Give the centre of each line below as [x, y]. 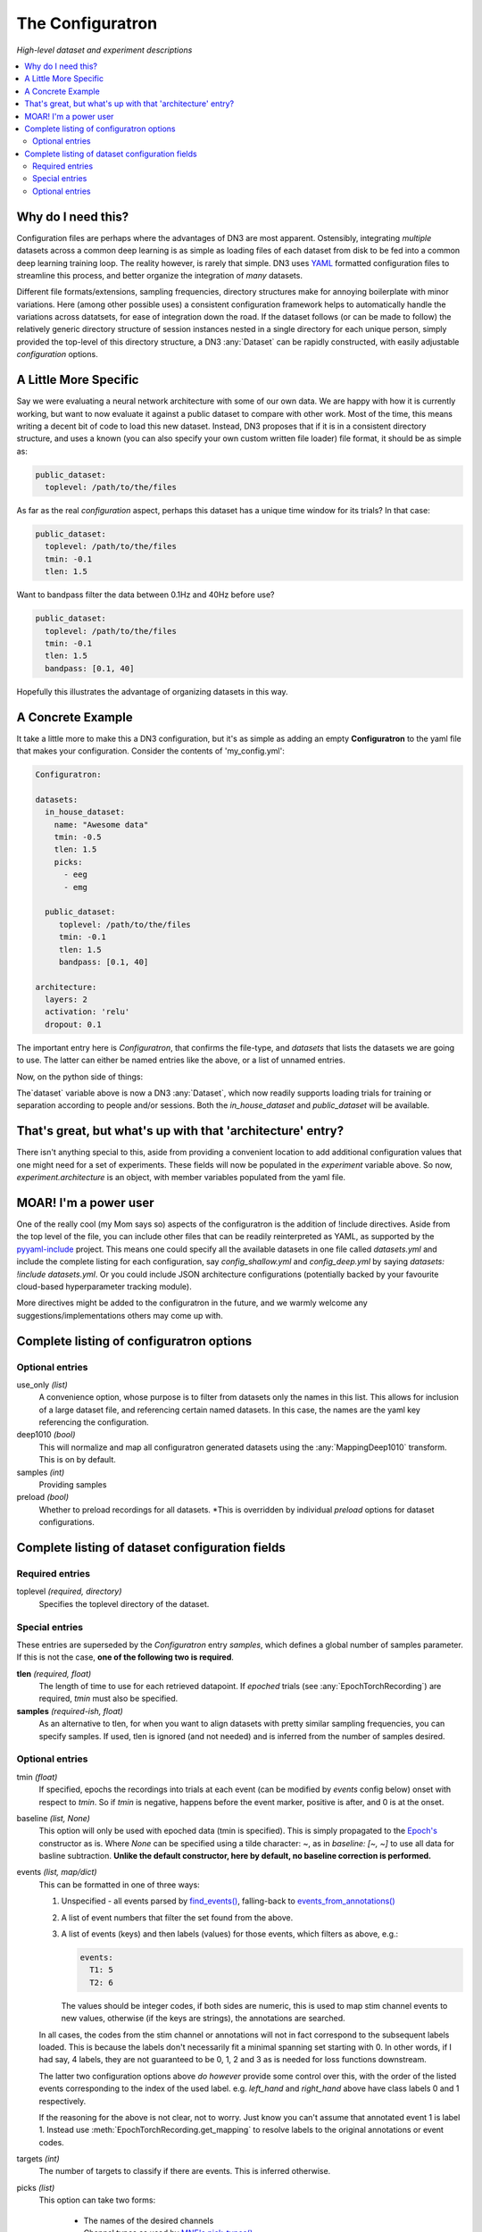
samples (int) [41, 1472]
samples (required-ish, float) [70, 1711]
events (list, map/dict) [57, 1872]
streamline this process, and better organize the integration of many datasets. [160, 275]
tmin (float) [37, 1777]
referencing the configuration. [94, 1422]
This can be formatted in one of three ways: [119, 1885]
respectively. [62, 2101]
